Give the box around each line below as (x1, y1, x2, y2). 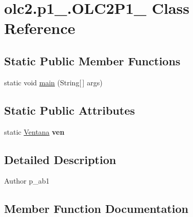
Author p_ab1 (4, 175, 50, 186)
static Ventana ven (4, 126, 65, 137)
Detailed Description (4, 151, 117, 167)
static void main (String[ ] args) (4, 77, 103, 87)
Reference (4, 17, 75, 39)
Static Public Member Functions (4, 52, 181, 68)
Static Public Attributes (4, 102, 135, 118)
